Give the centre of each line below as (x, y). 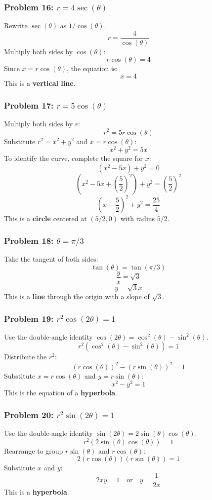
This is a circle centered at (45, 218)
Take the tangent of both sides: (51, 259)
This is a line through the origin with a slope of (77, 296)
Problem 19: (29, 318)
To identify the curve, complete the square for (73, 158)
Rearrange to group (34, 450)
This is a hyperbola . (37, 491)
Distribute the (25, 357)
